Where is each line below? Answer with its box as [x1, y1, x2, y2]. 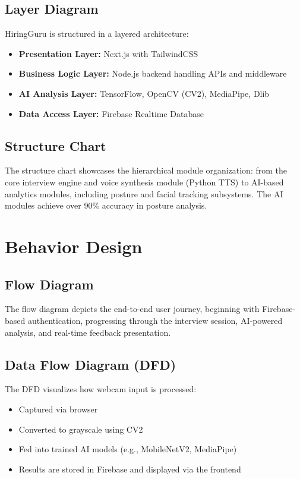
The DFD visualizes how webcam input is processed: [5, 383, 197, 395]
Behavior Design [5, 234, 143, 258]
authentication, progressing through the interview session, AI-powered [27, 314, 283, 326]
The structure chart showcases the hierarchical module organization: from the [5, 164, 288, 177]
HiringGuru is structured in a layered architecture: [5, 27, 189, 40]
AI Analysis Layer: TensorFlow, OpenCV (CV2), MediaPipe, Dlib [18, 87, 270, 99]
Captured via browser [18, 402, 98, 415]
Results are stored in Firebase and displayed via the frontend [18, 462, 241, 475]
